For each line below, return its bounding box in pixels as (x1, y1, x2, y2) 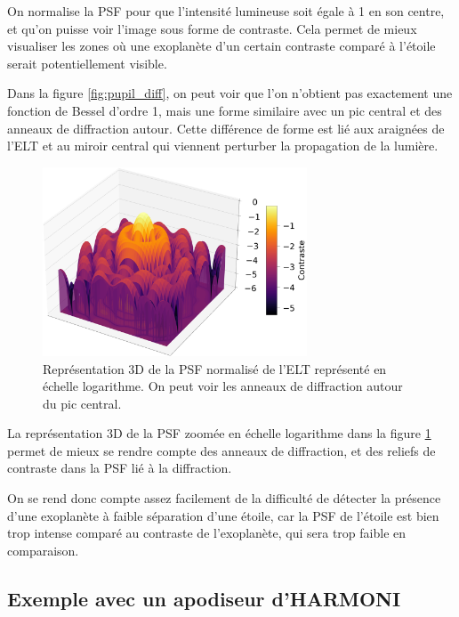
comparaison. (7, 540, 79, 559)
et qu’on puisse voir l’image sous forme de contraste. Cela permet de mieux (7, 19, 417, 37)
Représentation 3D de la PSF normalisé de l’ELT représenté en (43, 359, 387, 378)
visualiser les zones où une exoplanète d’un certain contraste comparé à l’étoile (7, 37, 436, 55)
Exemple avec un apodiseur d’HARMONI (7, 584, 401, 612)
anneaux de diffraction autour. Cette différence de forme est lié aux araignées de (7, 118, 445, 137)
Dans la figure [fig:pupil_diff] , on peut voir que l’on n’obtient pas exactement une (7, 84, 453, 102)
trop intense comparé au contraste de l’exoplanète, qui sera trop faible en (7, 524, 407, 542)
